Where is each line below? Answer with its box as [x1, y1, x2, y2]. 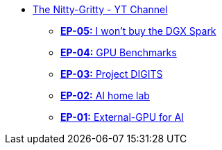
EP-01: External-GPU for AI [60, 111, 184, 123]
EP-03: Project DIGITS [60, 68, 163, 80]
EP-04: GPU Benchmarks [60, 47, 177, 58]
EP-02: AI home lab [60, 90, 150, 101]
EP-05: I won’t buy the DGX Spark [60, 25, 216, 37]
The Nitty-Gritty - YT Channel [33, 3, 168, 15]
